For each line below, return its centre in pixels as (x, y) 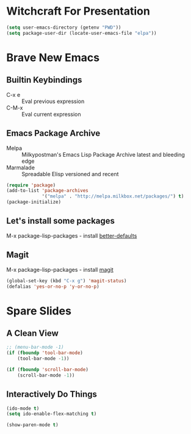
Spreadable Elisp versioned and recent (70, 174)
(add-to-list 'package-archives (47, 191)
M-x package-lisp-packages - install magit (60, 269)
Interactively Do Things (52, 394)
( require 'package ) (31, 185)
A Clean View (33, 333)
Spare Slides (39, 311)
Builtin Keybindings (44, 80)
